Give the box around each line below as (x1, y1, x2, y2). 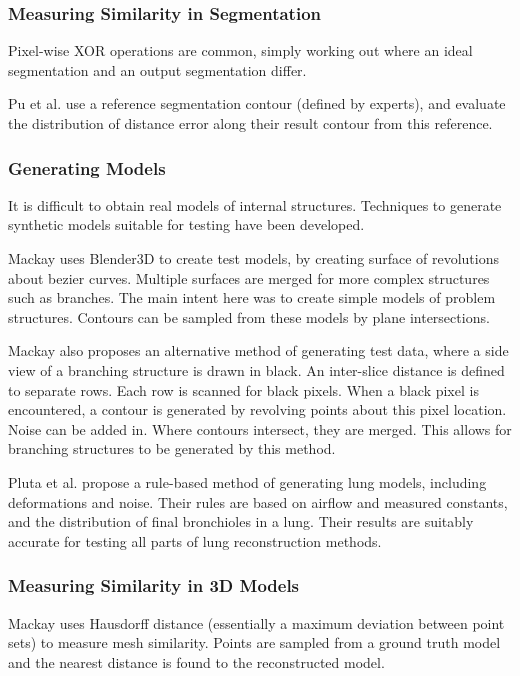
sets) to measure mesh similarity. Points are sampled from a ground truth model (8, 632, 501, 653)
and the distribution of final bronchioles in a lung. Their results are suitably (8, 511, 474, 532)
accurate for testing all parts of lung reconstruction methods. (8, 530, 382, 551)
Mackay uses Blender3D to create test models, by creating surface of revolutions (8, 248, 499, 268)
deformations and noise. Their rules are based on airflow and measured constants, (8, 491, 508, 512)
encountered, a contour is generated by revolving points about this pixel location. (8, 399, 507, 420)
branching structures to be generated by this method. (8, 438, 336, 459)
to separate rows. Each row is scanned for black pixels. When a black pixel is (8, 379, 479, 400)
